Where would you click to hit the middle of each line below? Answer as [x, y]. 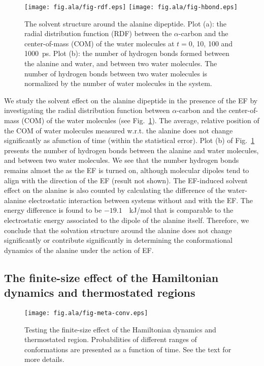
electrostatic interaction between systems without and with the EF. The [141, 200]
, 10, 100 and [212, 43]
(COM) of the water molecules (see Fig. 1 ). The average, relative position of [140, 120]
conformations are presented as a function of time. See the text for [128, 349]
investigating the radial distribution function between [87, 110]
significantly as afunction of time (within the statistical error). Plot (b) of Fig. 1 [129, 140]
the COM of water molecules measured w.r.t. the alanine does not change [119, 130]
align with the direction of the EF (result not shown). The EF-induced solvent [126, 180]
